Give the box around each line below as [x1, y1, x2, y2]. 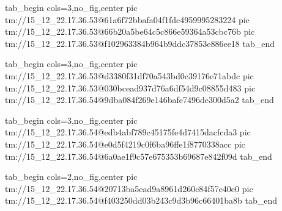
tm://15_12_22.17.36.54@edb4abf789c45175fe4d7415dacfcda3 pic [5, 126, 251, 138]
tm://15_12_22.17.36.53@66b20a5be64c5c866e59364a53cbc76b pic [5, 25, 255, 38]
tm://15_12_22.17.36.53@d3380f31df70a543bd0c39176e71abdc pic [5, 69, 254, 82]
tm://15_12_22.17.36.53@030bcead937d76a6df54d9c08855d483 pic [5, 81, 256, 94]
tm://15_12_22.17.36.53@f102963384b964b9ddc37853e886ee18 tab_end [5, 37, 275, 49]
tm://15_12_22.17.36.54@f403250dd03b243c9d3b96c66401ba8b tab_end [5, 194, 277, 207]
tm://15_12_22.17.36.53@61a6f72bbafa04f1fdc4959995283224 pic [5, 13, 250, 26]
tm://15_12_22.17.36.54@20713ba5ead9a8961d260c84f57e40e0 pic [5, 182, 253, 195]
